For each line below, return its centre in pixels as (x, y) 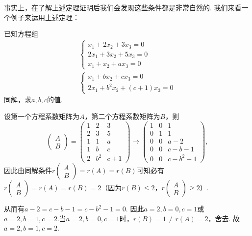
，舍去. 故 (224, 218)
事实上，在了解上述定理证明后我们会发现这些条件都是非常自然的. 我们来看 (123, 7)
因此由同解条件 (28, 170)
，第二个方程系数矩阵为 (122, 116)
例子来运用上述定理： (45, 17)
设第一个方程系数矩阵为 (42, 116)
